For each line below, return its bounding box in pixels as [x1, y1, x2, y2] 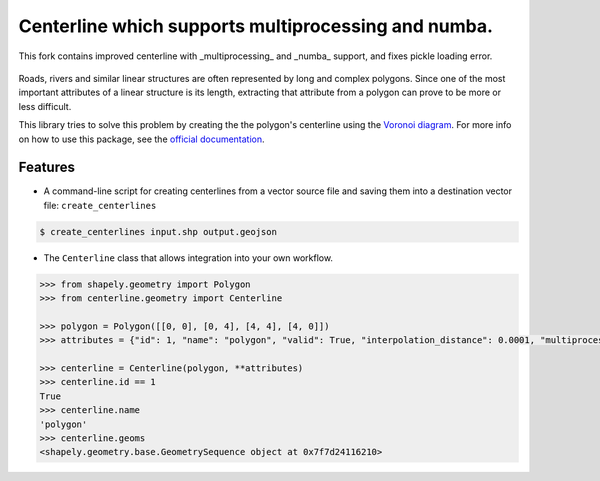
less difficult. [18, 100, 72, 112]
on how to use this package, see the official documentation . [18, 133, 265, 145]
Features [18, 159, 75, 176]
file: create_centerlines [43, 199, 157, 211]
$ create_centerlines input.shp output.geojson [39, 226, 277, 237]
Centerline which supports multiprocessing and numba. [18, 15, 494, 37]
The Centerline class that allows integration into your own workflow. [43, 251, 334, 264]
